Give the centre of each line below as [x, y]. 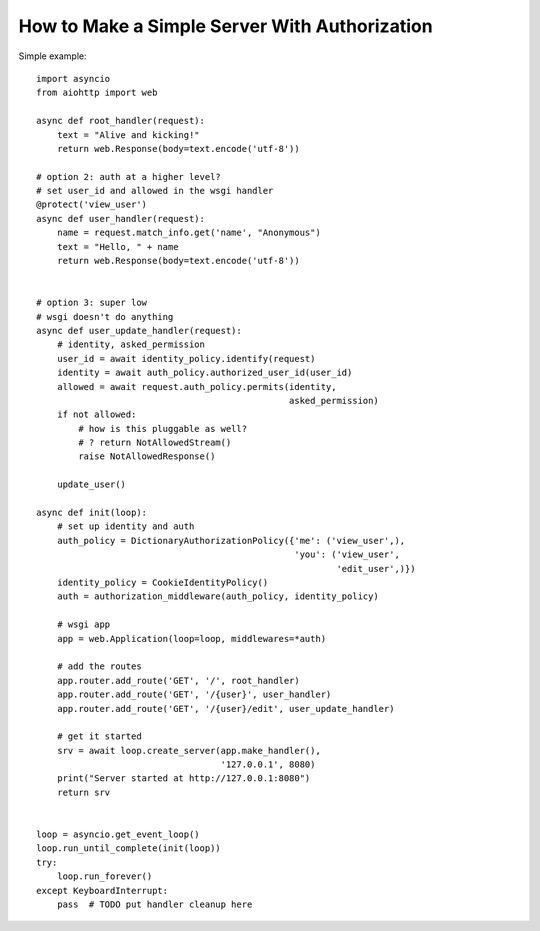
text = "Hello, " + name [117, 246]
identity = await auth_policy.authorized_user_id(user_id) [204, 373]
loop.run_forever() [104, 876]
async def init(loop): [92, 513]
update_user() [91, 484]
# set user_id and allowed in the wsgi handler [155, 191]
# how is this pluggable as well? [163, 428]
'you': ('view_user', [347, 554]
